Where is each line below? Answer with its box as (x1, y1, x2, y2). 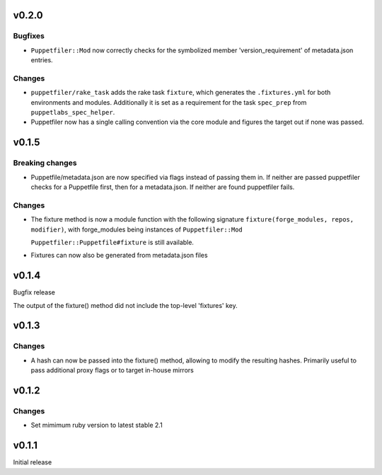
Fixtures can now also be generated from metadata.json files (30, 251, 208, 260)
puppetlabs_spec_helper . (30, 108, 115, 117)
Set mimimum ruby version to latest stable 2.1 (30, 421, 163, 430)
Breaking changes (13, 158, 77, 168)
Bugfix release (13, 288, 56, 297)
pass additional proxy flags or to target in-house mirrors (30, 366, 194, 374)
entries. (30, 56, 53, 64)
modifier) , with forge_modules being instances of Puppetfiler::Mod (30, 225, 243, 234)
